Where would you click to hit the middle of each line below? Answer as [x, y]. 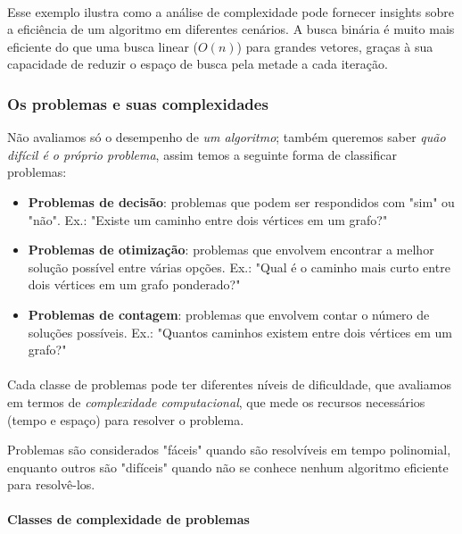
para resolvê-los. [51, 484]
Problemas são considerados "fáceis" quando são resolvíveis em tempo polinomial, [229, 450]
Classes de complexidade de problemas [128, 519]
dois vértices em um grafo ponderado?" [134, 284]
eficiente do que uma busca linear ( [103, 46]
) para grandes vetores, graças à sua [335, 46]
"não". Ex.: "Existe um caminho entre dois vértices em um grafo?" [208, 219]
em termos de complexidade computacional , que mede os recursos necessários [216, 401]
